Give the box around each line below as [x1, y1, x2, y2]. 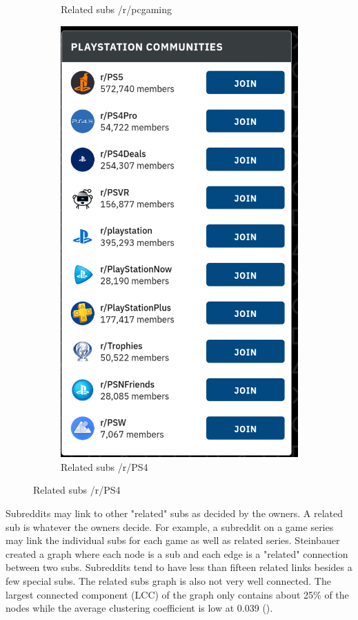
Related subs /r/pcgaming [61, 2, 172, 16]
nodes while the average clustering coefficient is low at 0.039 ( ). [6, 601, 273, 615]
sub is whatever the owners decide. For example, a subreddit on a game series [6, 519, 334, 534]
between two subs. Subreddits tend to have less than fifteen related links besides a [6, 560, 352, 574]
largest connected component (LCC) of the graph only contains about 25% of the [6, 587, 349, 601]
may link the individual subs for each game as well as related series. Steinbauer [6, 533, 340, 548]
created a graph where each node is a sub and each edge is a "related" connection [6, 546, 348, 561]
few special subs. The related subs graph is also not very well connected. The [6, 573, 331, 588]
